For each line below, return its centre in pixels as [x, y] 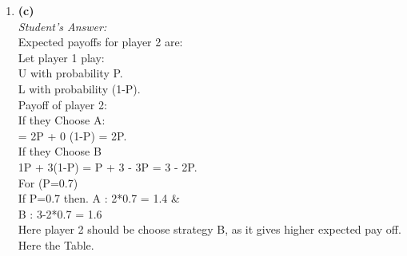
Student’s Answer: [62, 26]
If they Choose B [60, 151]
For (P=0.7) [48, 182]
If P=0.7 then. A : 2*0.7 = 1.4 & [99, 198]
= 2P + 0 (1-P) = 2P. [72, 135]
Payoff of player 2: [62, 104]
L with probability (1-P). [79, 88]
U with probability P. [70, 73]
